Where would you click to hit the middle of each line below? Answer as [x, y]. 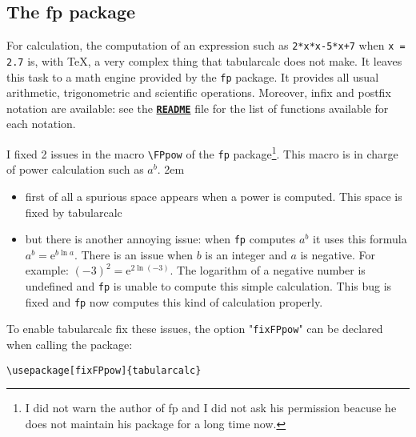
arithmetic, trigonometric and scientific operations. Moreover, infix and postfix [199, 92]
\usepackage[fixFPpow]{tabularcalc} [104, 370]
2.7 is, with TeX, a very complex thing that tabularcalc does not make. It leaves [204, 60]
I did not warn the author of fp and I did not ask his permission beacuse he [211, 408]
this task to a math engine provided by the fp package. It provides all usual [193, 76]
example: [47, 270]
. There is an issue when [133, 254]
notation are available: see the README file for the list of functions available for [198, 108]
